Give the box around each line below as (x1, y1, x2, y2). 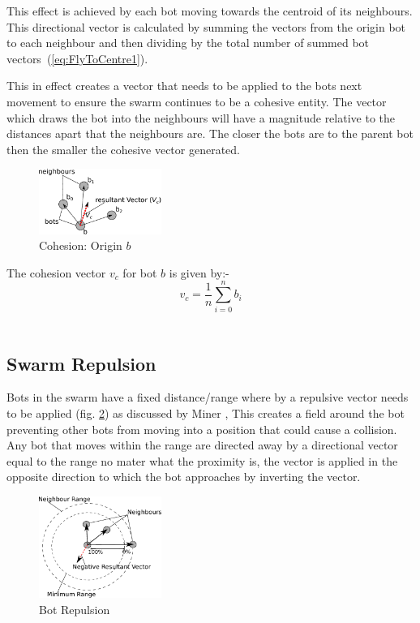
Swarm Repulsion (6, 350, 156, 376)
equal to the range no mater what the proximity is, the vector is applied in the (6, 452, 398, 469)
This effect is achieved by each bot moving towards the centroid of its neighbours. (6, 2, 413, 19)
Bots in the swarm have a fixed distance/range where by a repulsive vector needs (6, 389, 409, 406)
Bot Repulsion (39, 600, 110, 617)
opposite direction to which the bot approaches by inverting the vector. (6, 468, 361, 485)
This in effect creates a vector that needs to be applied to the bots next (6, 77, 362, 94)
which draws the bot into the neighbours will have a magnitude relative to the (6, 109, 395, 126)
